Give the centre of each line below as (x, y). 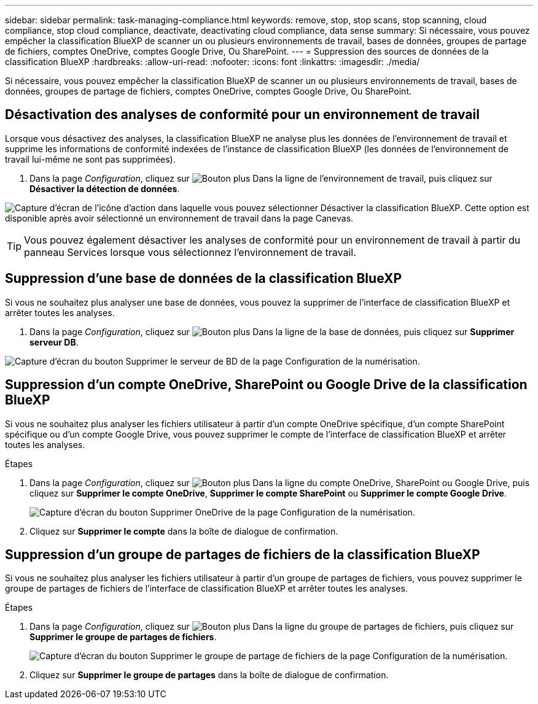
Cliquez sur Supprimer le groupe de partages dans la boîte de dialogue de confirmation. (209, 675)
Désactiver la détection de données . (105, 188)
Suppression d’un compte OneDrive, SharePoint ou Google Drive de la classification (266, 385)
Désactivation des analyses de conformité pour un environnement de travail (242, 115)
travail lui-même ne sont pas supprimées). (90, 159)
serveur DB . (54, 342)
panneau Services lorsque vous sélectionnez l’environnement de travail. (190, 252)
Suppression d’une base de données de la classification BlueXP (204, 279)
